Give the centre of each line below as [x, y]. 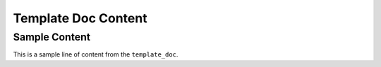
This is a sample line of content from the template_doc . [96, 54]
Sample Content [52, 37]
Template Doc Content [80, 18]
